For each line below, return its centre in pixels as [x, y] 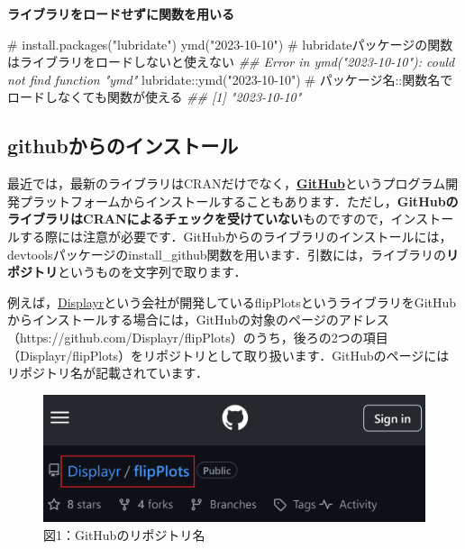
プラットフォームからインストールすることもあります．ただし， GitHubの [239, 201]
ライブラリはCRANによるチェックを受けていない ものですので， [199, 219]
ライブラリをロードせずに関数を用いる [121, 14]
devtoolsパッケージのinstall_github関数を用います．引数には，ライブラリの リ [233, 254]
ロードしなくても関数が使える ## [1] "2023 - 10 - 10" [155, 97]
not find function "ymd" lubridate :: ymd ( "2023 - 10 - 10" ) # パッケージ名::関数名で [230, 79]
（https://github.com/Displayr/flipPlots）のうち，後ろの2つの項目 [198, 337]
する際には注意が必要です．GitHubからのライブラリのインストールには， [236, 236]
